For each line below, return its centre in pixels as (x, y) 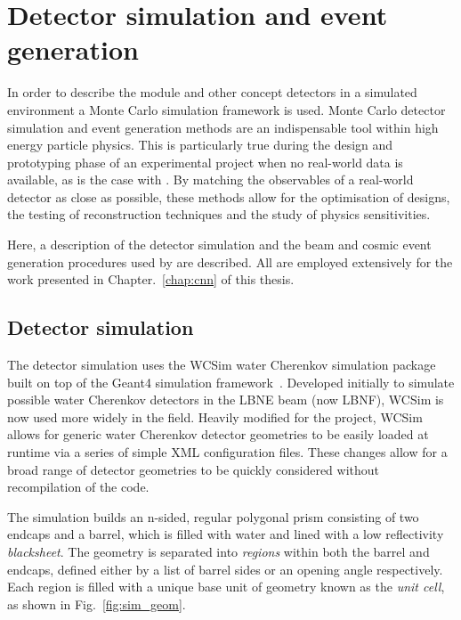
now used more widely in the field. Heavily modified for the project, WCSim (215, 416)
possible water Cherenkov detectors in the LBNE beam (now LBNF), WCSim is (226, 400)
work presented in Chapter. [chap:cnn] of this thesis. (151, 279)
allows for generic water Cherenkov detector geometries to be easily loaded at (218, 434)
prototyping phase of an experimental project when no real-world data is (205, 162)
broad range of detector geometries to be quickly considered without (194, 469)
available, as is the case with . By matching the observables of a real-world (210, 179)
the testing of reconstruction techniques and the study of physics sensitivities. (219, 214)
